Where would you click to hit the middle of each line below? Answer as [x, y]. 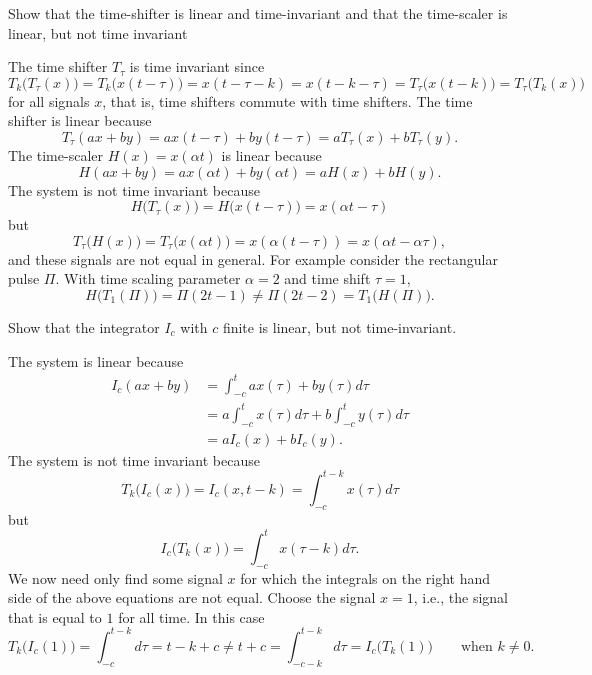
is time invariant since [197, 66]
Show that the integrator [84, 326]
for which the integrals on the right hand [365, 577]
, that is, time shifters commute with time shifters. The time [287, 100]
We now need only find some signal [115, 577]
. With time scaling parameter [148, 278]
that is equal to [55, 616]
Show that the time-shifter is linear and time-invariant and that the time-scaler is [258, 13]
